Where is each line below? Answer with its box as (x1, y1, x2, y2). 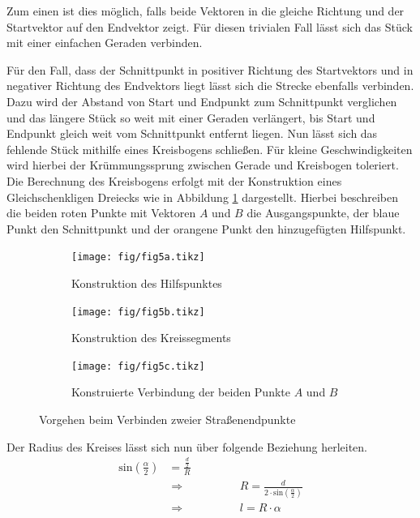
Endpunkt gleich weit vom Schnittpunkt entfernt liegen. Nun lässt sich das (6, 125, 378, 142)
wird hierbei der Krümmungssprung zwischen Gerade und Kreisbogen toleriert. (6, 156, 399, 173)
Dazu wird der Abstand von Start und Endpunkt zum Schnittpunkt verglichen (6, 92, 397, 109)
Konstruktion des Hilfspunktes (71, 274, 222, 291)
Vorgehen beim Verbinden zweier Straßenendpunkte (39, 411, 296, 428)
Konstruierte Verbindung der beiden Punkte (71, 383, 290, 400)
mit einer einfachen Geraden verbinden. (6, 34, 203, 51)
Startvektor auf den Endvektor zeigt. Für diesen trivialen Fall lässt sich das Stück (6, 18, 414, 35)
